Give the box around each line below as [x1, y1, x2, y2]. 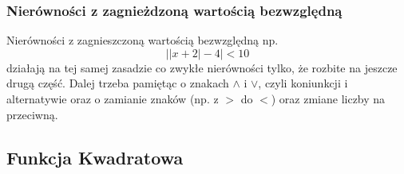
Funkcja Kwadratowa [6, 145, 184, 169]
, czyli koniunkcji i [258, 75, 348, 91]
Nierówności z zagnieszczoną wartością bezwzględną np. [6, 32, 279, 48]
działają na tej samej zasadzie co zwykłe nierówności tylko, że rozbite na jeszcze [6, 59, 398, 75]
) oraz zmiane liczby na [271, 91, 386, 106]
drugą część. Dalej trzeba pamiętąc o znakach [6, 75, 229, 91]
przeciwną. [6, 106, 58, 122]
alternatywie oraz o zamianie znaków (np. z [6, 91, 219, 106]
